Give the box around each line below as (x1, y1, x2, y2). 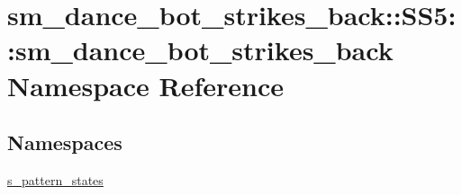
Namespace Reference (7, 66, 284, 103)
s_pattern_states (7, 170, 104, 189)
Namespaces (7, 129, 122, 156)
